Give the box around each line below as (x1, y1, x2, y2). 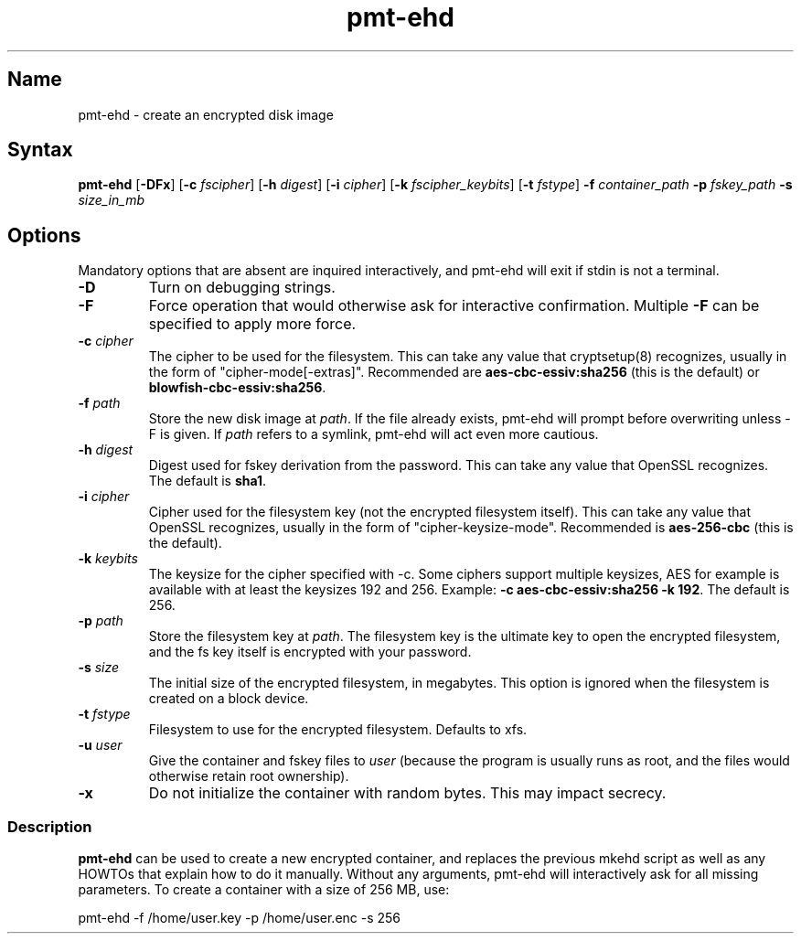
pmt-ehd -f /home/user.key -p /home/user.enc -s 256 (78, 910, 401, 926)
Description (7, 817, 92, 836)
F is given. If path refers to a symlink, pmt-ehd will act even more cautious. (148, 426, 599, 443)
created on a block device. (148, 690, 309, 707)
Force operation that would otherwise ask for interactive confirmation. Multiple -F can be (148, 296, 760, 315)
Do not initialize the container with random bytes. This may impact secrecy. (148, 784, 667, 803)
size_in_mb (78, 192, 144, 209)
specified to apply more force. (148, 315, 357, 334)
